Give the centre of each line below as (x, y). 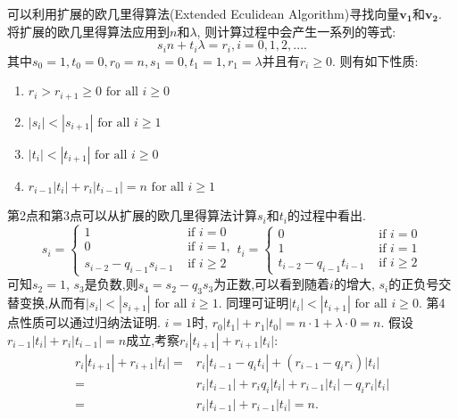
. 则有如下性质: (375, 60)
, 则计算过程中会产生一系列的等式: (296, 31)
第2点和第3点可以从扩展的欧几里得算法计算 (132, 215)
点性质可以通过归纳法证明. (84, 322)
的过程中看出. (326, 215)
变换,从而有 (52, 303)
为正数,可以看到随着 (272, 284)
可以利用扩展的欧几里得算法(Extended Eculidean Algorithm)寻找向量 (204, 13)
